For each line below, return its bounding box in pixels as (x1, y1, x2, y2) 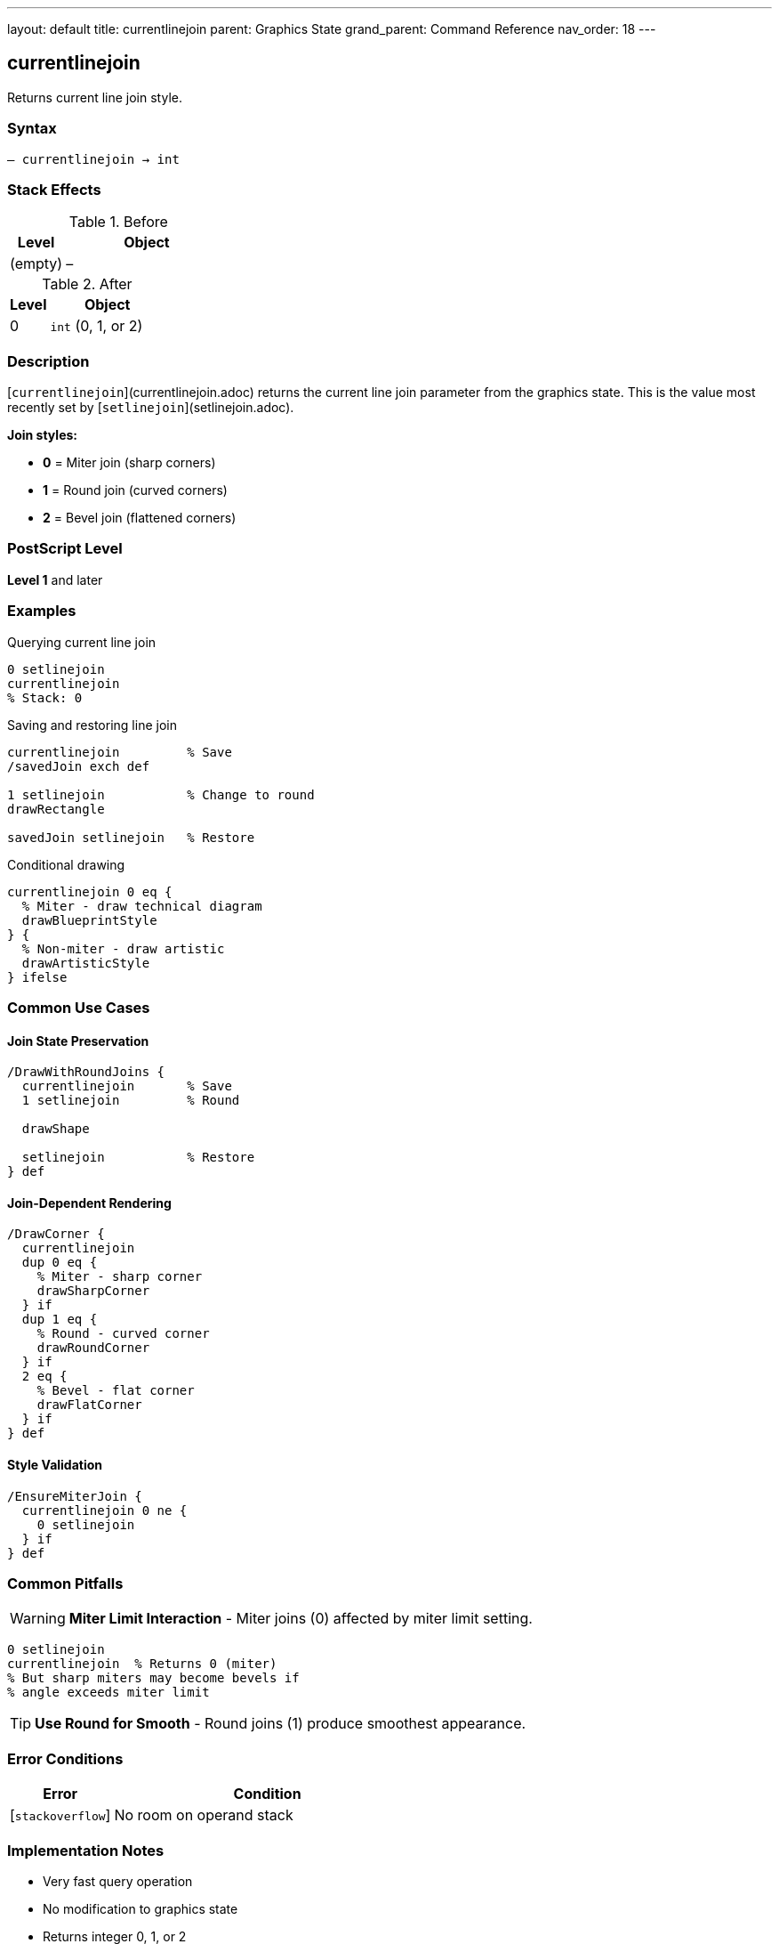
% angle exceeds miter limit (7, 1685, 210, 1700)
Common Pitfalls (7, 1575, 124, 1592)
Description (7, 352, 90, 370)
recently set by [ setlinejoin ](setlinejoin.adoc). (7, 400, 294, 416)
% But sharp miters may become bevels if (7, 1671, 300, 1686)
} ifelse (7, 969, 68, 984)
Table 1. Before (68, 213, 168, 231)
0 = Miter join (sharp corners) (43, 455, 216, 471)
